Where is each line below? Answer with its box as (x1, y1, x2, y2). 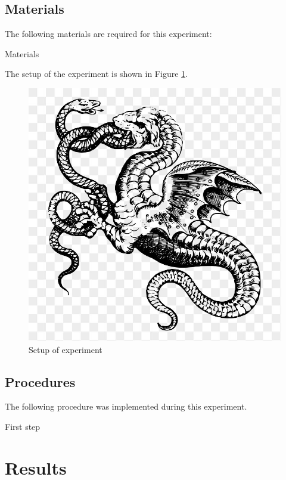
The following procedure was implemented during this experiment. (5, 400, 247, 413)
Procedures (5, 372, 76, 391)
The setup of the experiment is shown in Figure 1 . (5, 67, 188, 80)
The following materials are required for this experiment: (5, 27, 212, 40)
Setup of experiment (29, 343, 102, 355)
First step (5, 420, 41, 432)
